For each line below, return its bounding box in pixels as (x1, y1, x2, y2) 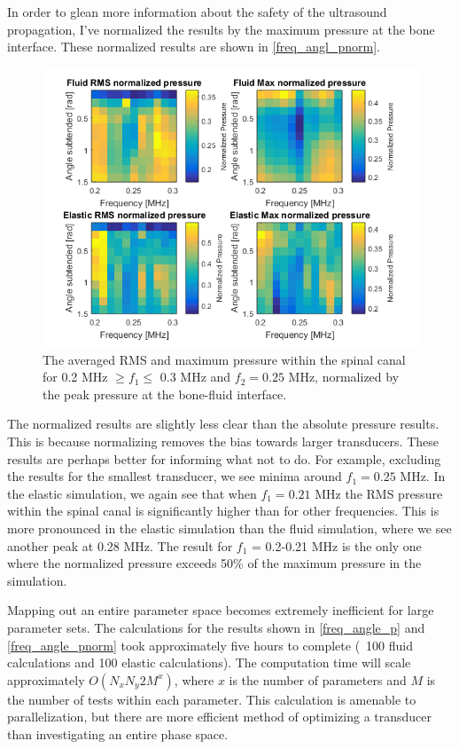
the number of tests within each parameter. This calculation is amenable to (7, 690, 416, 708)
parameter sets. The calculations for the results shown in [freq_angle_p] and (7, 618, 425, 636)
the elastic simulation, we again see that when (7, 484, 257, 502)
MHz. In (400, 467, 446, 485)
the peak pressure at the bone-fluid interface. (43, 384, 287, 403)
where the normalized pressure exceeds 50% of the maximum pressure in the (7, 554, 422, 572)
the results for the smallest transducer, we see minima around (7, 467, 342, 485)
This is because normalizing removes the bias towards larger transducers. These (7, 432, 440, 450)
